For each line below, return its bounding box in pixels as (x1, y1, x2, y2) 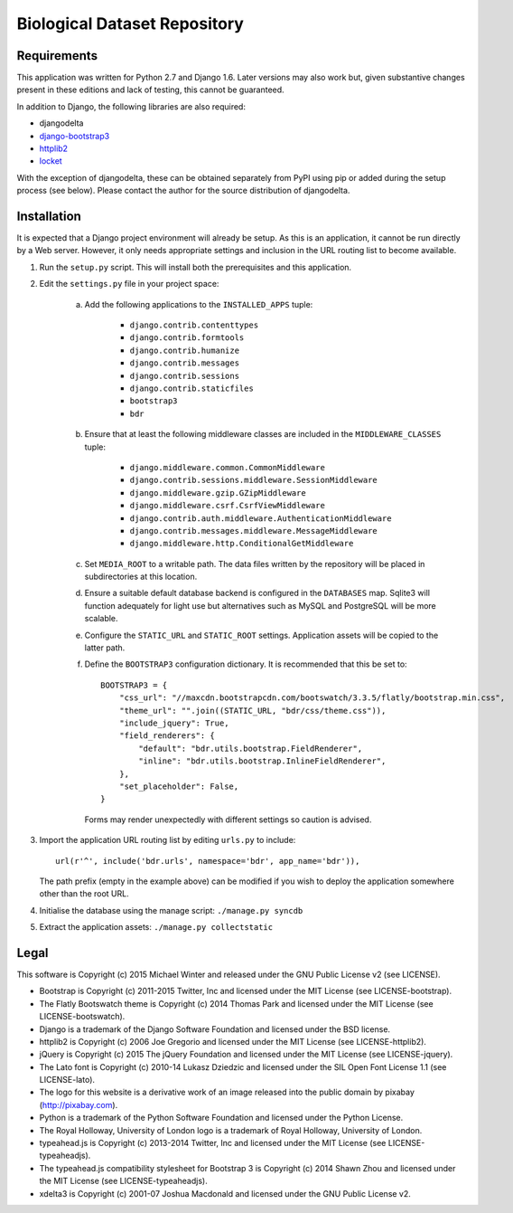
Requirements (16, 48, 98, 63)
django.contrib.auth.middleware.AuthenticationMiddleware (129, 513, 392, 524)
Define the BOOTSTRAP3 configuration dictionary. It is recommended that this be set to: (84, 659, 407, 669)
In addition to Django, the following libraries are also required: (16, 100, 246, 112)
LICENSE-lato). (39, 1075, 95, 1085)
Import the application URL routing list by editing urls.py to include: (39, 835, 296, 846)
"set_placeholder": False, (118, 781, 239, 791)
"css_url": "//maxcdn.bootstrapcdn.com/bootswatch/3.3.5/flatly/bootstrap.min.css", (118, 693, 506, 703)
